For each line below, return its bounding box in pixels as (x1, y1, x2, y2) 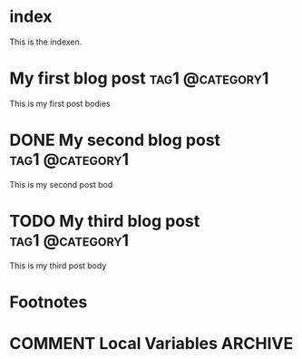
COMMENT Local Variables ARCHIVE (9, 334, 294, 354)
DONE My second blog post (9, 130, 220, 150)
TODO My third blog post (9, 211, 200, 231)
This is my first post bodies (9, 98, 111, 109)
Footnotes (9, 292, 88, 312)
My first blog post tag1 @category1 (9, 68, 269, 89)
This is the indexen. (9, 36, 83, 47)
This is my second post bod (9, 179, 113, 189)
